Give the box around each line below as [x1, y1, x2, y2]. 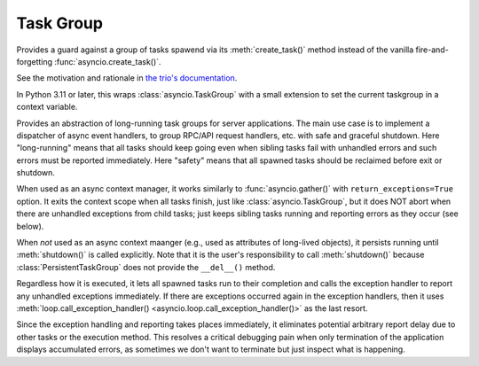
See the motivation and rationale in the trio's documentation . [16, 73, 238, 83]
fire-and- [415, 44, 450, 55]
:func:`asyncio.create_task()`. [54, 56, 161, 66]
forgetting [16, 56, 53, 66]
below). [16, 221, 44, 231]
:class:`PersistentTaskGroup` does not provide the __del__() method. [16, 261, 276, 272]
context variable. [16, 102, 78, 113]
